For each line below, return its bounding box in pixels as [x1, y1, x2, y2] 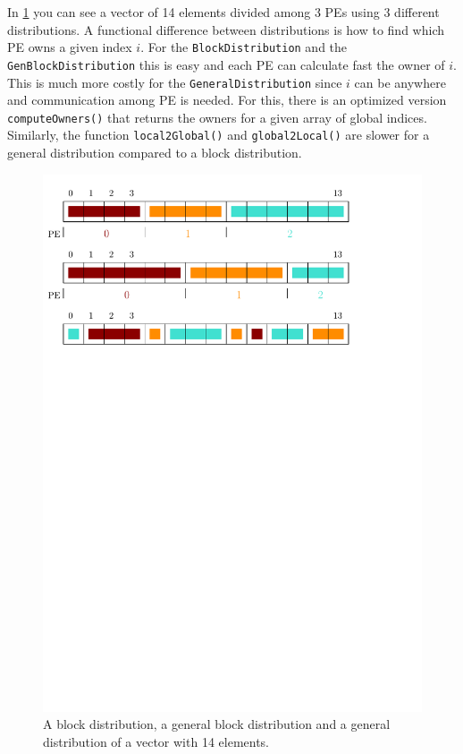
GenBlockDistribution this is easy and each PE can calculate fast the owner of [7, 55, 445, 73]
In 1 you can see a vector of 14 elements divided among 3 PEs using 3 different [7, 3, 440, 21]
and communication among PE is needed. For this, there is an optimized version [7, 90, 447, 109]
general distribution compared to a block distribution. [7, 143, 302, 162]
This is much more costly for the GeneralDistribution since [7, 73, 342, 91]
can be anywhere [354, 73, 446, 91]
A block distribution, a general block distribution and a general [43, 715, 391, 733]
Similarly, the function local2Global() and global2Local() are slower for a [7, 125, 430, 144]
